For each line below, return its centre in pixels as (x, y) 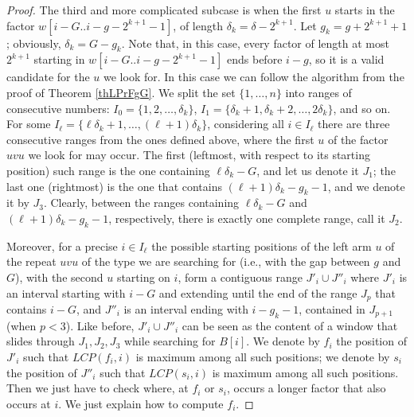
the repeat (31, 261)
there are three (354, 124)
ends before (255, 59)
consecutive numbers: (58, 108)
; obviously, (34, 43)
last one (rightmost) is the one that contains (114, 186)
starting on (143, 277)
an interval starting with (66, 292)
